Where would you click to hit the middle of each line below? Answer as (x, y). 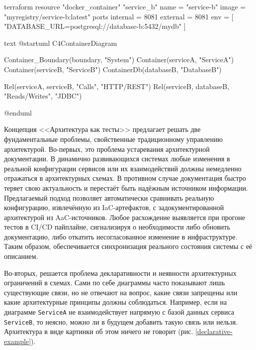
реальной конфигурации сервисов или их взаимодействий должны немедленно (123, 168)
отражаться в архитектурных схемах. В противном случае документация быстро (125, 178)
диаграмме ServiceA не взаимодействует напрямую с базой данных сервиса (119, 312)
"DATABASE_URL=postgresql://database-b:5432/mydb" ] (95, 26)
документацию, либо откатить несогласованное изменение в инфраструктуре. (121, 236)
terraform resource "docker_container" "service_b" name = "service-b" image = (125, 6)
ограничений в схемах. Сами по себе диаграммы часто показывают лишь (115, 283)
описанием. (21, 256)
